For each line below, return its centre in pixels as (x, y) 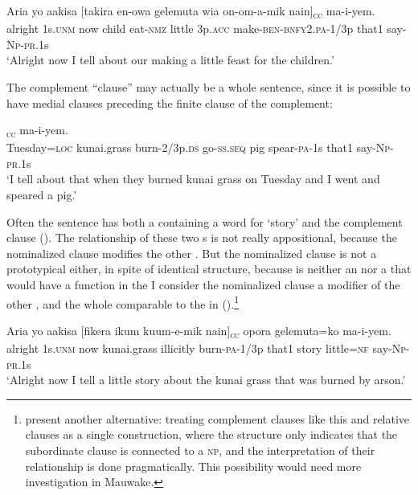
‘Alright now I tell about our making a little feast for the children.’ (170, 60)
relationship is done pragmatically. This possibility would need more (193, 466)
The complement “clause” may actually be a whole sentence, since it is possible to (209, 86)
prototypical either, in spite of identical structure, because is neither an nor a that (209, 269)
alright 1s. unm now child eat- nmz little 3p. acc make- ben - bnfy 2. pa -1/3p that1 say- (207, 29)
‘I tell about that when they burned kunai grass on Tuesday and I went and (193, 179)
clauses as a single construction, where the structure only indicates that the (211, 434)
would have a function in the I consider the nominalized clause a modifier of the (203, 284)
